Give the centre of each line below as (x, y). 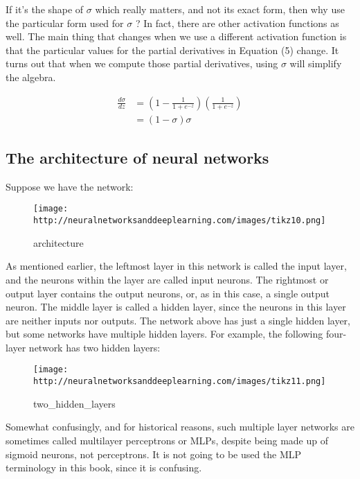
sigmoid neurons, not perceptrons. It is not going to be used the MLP (154, 454)
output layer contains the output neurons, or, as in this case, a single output (168, 293)
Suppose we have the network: (70, 186)
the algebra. (31, 77)
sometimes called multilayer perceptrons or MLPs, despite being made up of (167, 440)
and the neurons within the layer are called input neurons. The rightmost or (167, 279)
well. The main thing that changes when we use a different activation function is (176, 36)
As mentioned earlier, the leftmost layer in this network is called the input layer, (176, 266)
